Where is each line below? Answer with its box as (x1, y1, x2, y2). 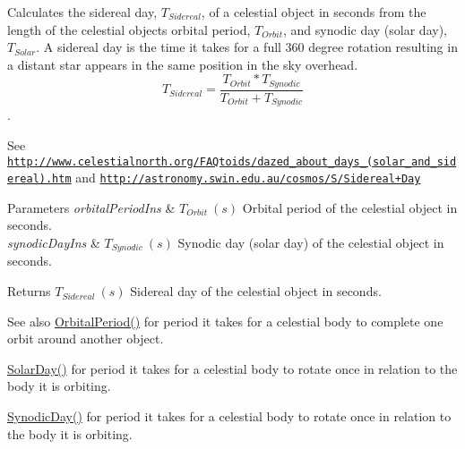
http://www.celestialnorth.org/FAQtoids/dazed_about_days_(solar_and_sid (7, 155, 457, 168)
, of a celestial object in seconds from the (201, 3, 426, 21)
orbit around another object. (7, 329, 164, 348)
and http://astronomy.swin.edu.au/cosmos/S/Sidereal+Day (75, 168, 421, 187)
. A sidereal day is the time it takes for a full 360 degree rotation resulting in (36, 38, 458, 56)
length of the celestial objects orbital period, (7, 20, 251, 38)
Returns (7, 282, 51, 301)
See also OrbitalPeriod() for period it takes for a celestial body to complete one (7, 311, 443, 330)
